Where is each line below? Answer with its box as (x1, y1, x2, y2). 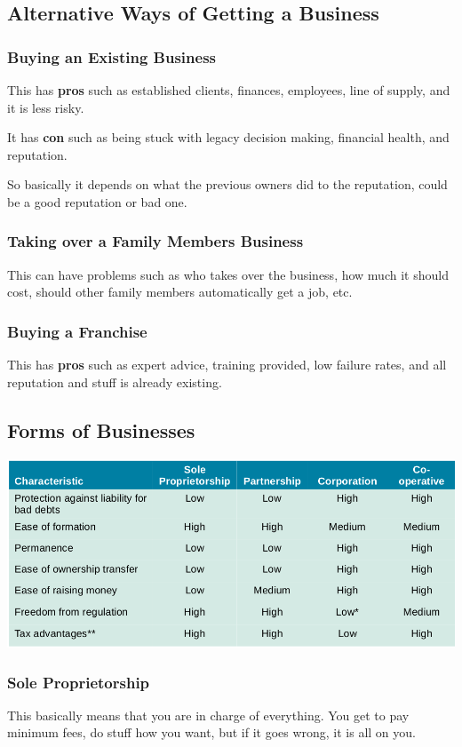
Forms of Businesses (7, 416, 195, 443)
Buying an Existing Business (7, 45, 216, 68)
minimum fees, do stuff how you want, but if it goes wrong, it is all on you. (7, 723, 416, 742)
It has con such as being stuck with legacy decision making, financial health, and (7, 128, 450, 147)
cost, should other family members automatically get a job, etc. (7, 282, 353, 301)
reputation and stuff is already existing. (7, 372, 222, 391)
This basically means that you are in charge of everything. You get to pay (7, 705, 410, 724)
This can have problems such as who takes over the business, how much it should (7, 265, 449, 283)
